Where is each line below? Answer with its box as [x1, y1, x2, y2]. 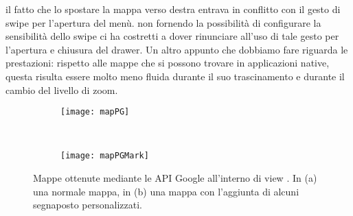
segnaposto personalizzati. [33, 197, 142, 212]
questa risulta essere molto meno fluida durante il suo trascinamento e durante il [5, 69, 345, 83]
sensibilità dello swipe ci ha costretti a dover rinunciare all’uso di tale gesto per [5, 29, 339, 43]
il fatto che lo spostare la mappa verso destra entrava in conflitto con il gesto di [5, 2, 341, 16]
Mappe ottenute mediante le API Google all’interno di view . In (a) [33, 171, 317, 185]
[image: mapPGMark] [60, 151, 149, 161]
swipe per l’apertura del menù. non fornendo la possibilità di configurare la [5, 15, 321, 29]
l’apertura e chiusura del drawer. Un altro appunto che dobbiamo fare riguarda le [5, 42, 348, 56]
